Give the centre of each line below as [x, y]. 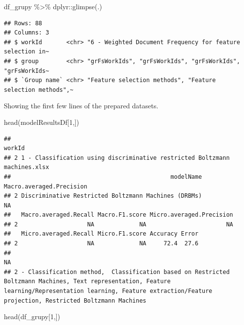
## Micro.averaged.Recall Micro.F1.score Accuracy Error [101, 234]
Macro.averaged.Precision [46, 186]
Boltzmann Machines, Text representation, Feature [87, 282]
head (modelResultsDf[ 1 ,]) [41, 122]
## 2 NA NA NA [119, 224]
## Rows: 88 [23, 23]
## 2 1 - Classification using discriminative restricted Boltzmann [117, 158]
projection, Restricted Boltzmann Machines [75, 300]
